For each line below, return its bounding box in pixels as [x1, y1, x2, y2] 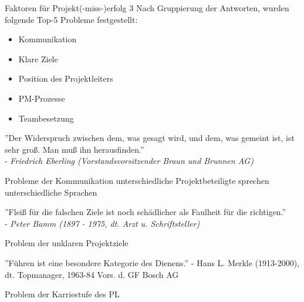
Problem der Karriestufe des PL [5, 288, 120, 300]
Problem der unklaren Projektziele [5, 237, 129, 249]
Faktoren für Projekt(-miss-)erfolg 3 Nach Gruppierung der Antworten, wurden [5, 2, 289, 14]
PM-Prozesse [18, 92, 65, 104]
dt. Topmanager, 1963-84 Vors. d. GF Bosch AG [5, 268, 179, 280]
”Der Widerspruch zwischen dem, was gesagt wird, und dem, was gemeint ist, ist [5, 132, 295, 144]
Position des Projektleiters [18, 72, 113, 85]
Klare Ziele [18, 52, 58, 65]
